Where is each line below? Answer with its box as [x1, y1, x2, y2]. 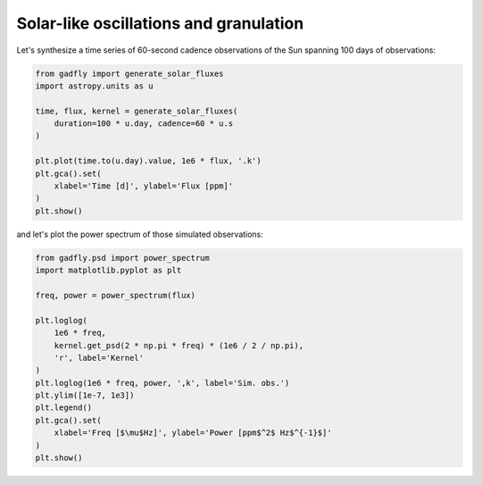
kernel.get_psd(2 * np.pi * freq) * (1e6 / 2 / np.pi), [54, 340, 304, 350]
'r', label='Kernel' [54, 353, 145, 363]
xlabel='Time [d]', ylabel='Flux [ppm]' [54, 181, 234, 191]
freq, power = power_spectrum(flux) [35, 290, 196, 300]
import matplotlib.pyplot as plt [35, 265, 182, 276]
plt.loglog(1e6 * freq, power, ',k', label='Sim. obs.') [35, 378, 290, 388]
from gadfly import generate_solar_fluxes [35, 68, 224, 79]
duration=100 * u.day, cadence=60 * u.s [54, 119, 234, 129]
